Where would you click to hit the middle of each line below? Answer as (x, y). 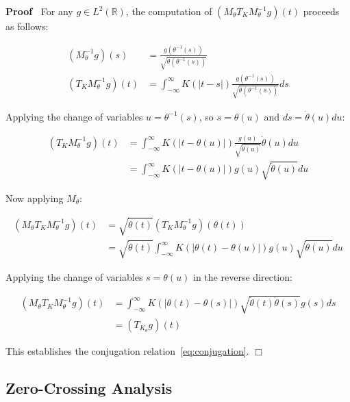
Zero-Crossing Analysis (89, 387)
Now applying (35, 198)
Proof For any (39, 11)
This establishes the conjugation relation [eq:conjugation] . (127, 350)
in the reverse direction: (243, 276)
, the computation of (169, 11)
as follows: (27, 26)
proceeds (321, 11)
